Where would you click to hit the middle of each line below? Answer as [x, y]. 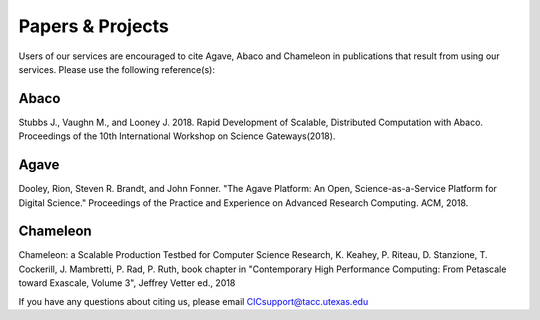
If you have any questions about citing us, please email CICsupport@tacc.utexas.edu [193, 301]
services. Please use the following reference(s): [116, 69]
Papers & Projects [94, 26]
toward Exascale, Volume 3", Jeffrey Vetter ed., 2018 [127, 283]
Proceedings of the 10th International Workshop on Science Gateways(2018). [177, 136]
